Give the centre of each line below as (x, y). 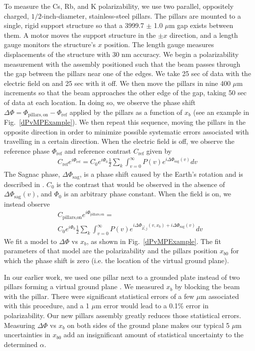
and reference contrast (98, 150)
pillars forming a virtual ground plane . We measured (84, 286)
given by (159, 150)
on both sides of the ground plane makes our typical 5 (148, 325)
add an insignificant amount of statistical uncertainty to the (153, 335)
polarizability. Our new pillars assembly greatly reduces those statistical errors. (123, 315)
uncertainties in (27, 335)
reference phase (27, 150)
